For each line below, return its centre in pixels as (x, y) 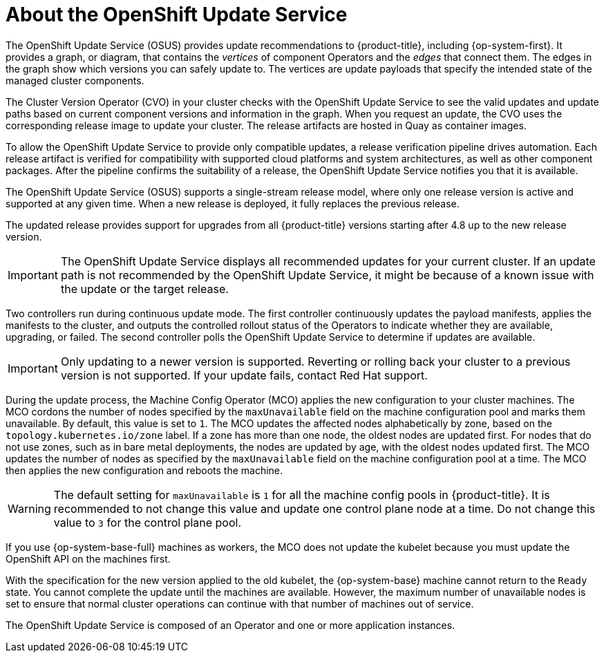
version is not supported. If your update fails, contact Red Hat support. (244, 375)
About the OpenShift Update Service (177, 15)
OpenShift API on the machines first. (88, 558)
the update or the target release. (144, 289)
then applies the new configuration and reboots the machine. (144, 470)
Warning (29, 508)
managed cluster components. (75, 80)
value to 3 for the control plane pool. (148, 522)
